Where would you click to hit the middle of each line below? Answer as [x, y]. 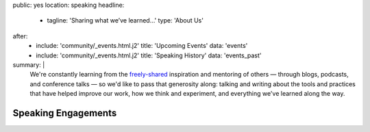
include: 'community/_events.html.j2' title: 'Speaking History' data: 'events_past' [149, 55]
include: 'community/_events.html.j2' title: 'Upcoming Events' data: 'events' [142, 46]
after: [20, 36]
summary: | [29, 64]
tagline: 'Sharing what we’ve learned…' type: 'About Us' [125, 21]
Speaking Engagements [65, 113]
